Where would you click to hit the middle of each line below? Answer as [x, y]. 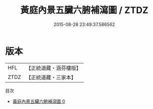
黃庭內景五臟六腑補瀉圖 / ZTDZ [84, 10]
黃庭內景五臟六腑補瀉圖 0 [39, 101]
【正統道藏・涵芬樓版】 [54, 68]
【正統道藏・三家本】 [51, 77]
